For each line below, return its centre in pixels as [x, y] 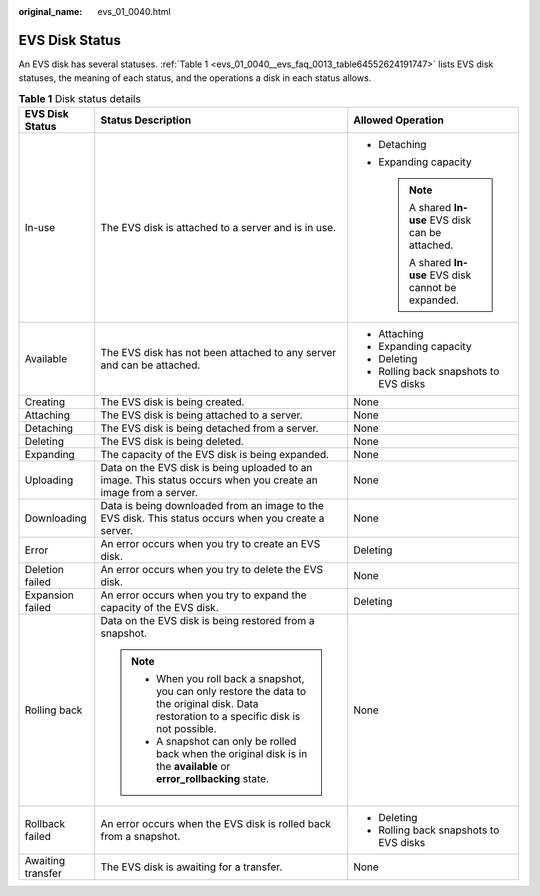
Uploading [49, 480]
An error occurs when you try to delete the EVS [212, 570]
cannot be [432, 288]
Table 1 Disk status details [80, 98]
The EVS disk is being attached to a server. [202, 415]
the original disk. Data [207, 704]
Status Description [146, 120]
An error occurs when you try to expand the [203, 595]
